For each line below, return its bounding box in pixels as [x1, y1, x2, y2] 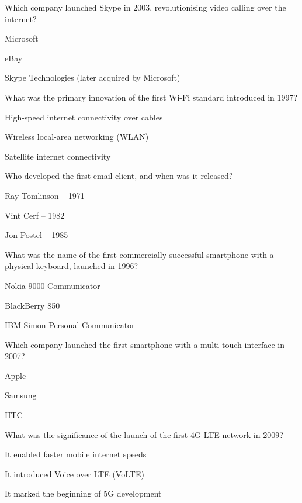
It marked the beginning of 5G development [5, 487, 162, 499]
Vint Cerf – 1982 [5, 209, 65, 221]
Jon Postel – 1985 [5, 229, 68, 241]
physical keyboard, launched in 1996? [5, 260, 138, 272]
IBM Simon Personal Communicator [5, 319, 135, 331]
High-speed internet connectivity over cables [5, 111, 163, 123]
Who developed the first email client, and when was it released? [5, 170, 233, 182]
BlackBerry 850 [5, 299, 60, 311]
